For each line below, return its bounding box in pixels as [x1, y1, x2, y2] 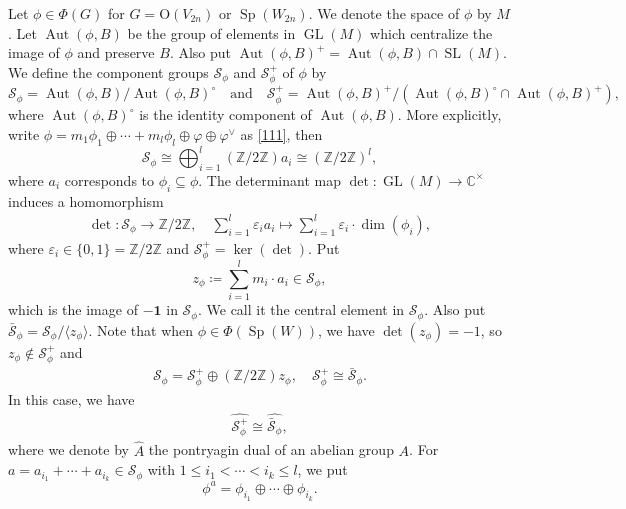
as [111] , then [240, 123, 323, 144]
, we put [297, 459, 348, 480]
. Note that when [88, 319, 194, 340]
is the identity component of [139, 104, 312, 125]
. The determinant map [198, 169, 341, 190]
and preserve [77, 42, 155, 63]
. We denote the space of [308, 3, 460, 23]
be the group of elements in [127, 22, 296, 43]
